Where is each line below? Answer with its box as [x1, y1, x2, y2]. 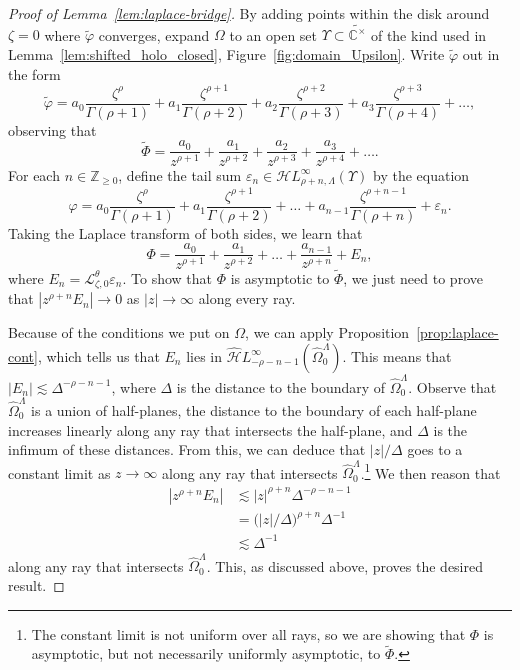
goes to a [407, 439, 463, 460]
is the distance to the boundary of [176, 376, 386, 397]
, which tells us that [37, 345, 160, 366]
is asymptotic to [230, 267, 330, 288]
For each [8, 164, 60, 185]
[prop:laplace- [416, 322, 499, 343]
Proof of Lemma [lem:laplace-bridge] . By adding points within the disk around [8, 3, 490, 23]
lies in [186, 345, 223, 366]
